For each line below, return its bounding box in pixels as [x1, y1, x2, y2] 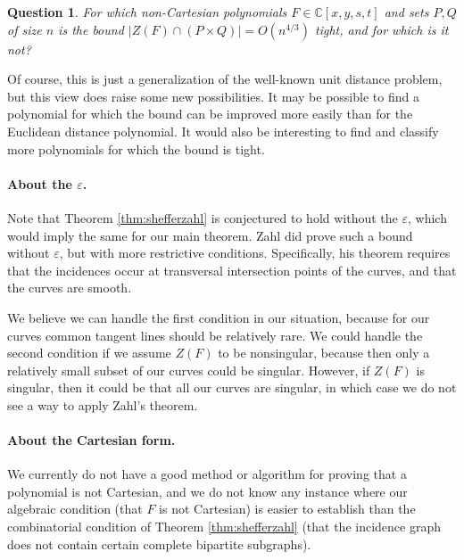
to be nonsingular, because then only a [218, 343, 430, 362]
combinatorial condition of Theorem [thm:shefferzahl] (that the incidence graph [7, 517, 441, 536]
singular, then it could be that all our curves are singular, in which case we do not [7, 378, 457, 397]
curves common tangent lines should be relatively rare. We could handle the [7, 325, 423, 344]
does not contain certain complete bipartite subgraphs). [7, 534, 311, 553]
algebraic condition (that [7, 499, 143, 518]
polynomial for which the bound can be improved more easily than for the [7, 104, 413, 123]
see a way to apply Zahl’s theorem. [7, 395, 198, 414]
